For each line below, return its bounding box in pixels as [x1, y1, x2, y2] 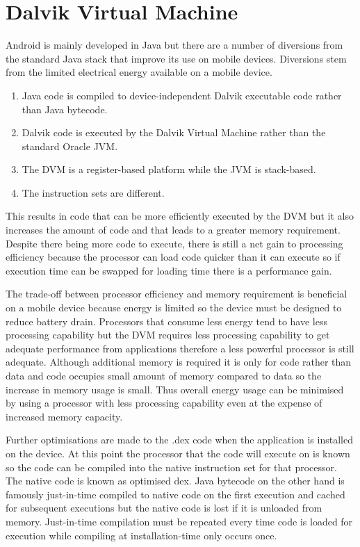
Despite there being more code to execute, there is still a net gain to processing [6, 236, 343, 250]
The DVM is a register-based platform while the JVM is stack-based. [22, 162, 316, 177]
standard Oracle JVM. [22, 138, 118, 153]
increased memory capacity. [6, 409, 123, 423]
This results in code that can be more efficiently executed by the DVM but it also [6, 209, 354, 223]
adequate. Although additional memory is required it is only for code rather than [6, 354, 352, 369]
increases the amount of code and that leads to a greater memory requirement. [6, 222, 341, 237]
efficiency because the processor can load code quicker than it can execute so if [6, 250, 341, 264]
